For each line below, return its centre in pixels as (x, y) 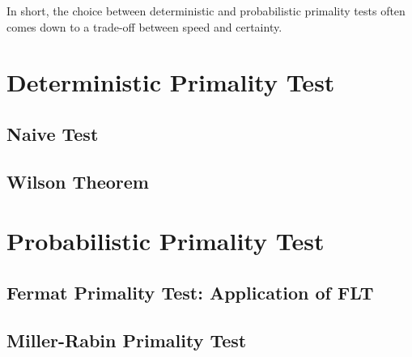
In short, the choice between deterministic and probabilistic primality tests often (206, 11)
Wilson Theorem (78, 181)
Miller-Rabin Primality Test (127, 340)
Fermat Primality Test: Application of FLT (190, 292)
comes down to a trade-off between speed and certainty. (144, 26)
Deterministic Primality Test (171, 82)
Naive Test (53, 133)
